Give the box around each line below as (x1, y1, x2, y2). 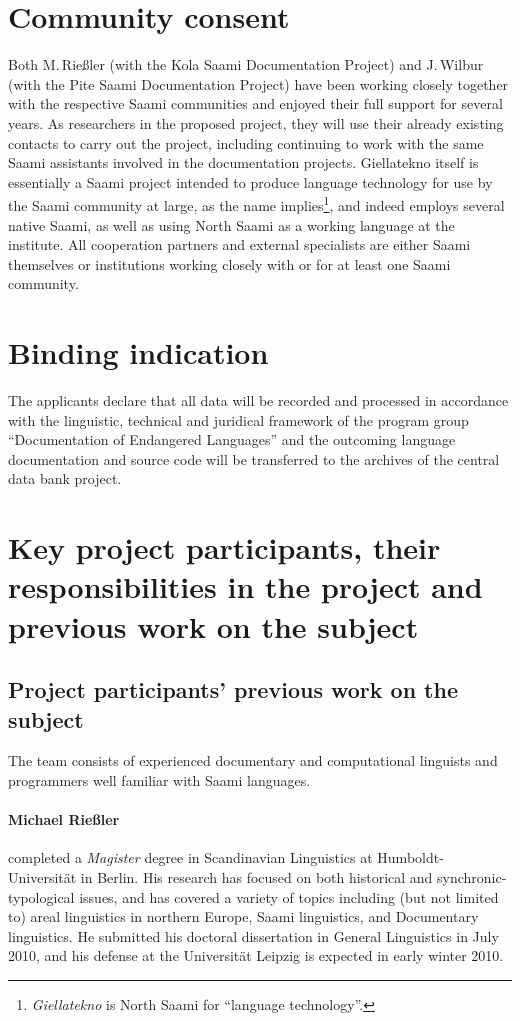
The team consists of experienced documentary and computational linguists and (8, 750, 498, 771)
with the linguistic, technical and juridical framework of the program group (8, 409, 469, 430)
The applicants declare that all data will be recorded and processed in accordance (8, 390, 509, 411)
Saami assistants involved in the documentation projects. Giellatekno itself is (8, 152, 479, 173)
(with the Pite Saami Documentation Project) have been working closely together (8, 73, 509, 94)
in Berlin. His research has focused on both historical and (80, 866, 433, 887)
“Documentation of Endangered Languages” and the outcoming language (8, 429, 456, 450)
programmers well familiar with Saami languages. (8, 769, 311, 790)
